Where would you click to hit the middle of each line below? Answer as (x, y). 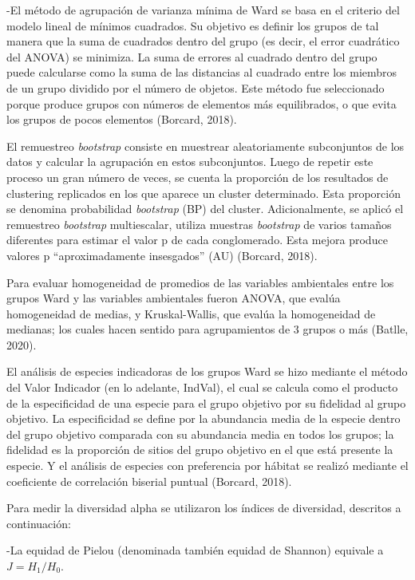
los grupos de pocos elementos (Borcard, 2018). (122, 119)
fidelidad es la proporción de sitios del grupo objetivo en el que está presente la (200, 450)
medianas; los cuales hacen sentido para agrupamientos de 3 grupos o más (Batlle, (207, 329)
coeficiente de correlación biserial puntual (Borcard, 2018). (149, 481)
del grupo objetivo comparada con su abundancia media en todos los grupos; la (200, 434)
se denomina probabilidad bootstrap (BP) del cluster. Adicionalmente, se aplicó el (205, 209)
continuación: (39, 523)
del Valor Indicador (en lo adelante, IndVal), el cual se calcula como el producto (202, 387)
